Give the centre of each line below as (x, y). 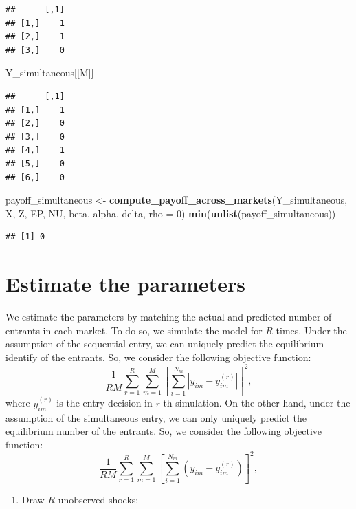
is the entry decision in (104, 403)
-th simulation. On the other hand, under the (255, 403)
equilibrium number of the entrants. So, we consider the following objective (164, 431)
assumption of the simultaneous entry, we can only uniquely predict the (156, 417)
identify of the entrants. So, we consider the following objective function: (158, 357)
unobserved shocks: (98, 500)
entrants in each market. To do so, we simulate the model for (134, 330)
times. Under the (311, 330)
